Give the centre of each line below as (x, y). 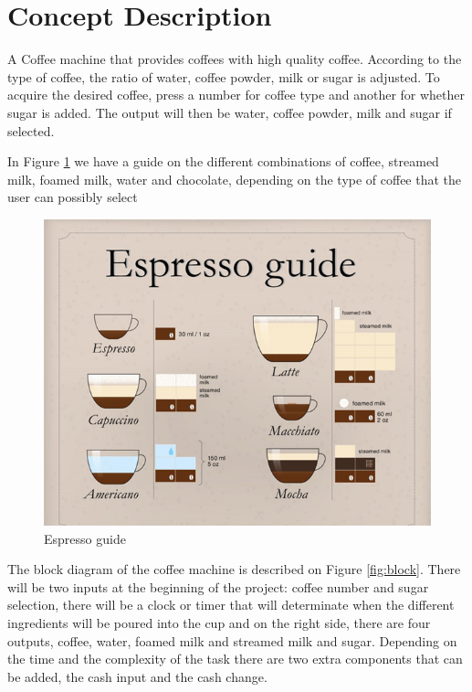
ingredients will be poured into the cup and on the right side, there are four (219, 622)
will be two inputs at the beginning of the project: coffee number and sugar (218, 586)
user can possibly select (73, 197)
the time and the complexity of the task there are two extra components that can (235, 659)
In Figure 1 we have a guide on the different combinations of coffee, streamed (223, 161)
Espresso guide (85, 538)
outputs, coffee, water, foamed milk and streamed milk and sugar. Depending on (232, 640)
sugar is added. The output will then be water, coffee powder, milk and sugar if (230, 112)
